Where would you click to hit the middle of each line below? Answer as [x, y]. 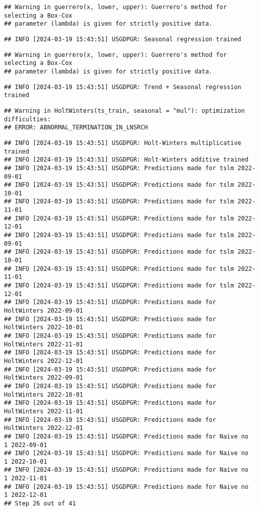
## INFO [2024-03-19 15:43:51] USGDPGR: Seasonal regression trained [123, 39]
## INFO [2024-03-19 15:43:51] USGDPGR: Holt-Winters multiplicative [123, 143]
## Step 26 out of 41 [40, 504]
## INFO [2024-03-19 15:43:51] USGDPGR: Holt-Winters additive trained [126, 160]
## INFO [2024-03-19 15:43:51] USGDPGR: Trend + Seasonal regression [123, 87]
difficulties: [28, 119]
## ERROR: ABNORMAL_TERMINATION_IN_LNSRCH [76, 128]
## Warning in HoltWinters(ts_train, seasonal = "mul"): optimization [124, 111]
